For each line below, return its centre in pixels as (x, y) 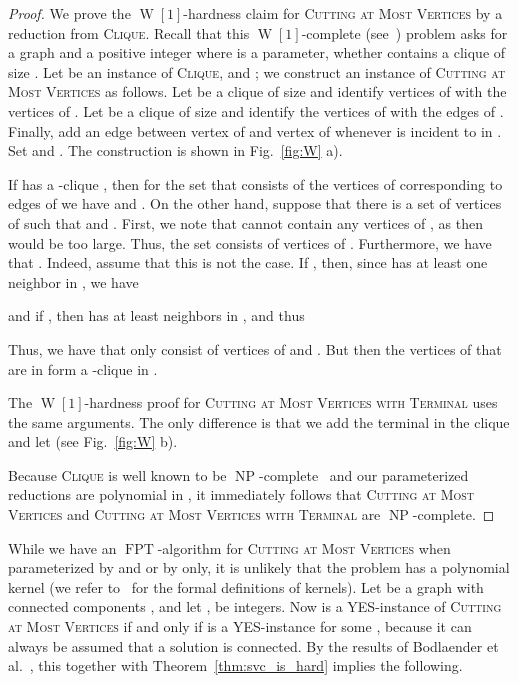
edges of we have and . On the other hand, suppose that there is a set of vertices (255, 203)
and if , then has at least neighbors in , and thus (156, 315)
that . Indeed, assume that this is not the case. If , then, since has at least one (248, 262)
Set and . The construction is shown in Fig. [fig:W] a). (175, 150)
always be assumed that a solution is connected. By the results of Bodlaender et (253, 645)
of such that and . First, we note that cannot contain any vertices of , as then (246, 222)
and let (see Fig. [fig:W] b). (93, 441)
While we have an (62, 547)
